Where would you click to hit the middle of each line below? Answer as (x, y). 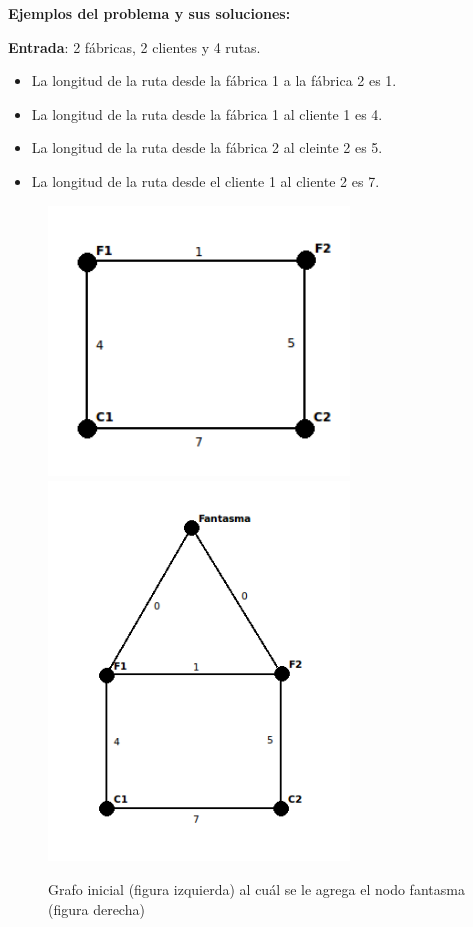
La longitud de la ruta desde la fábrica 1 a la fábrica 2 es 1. (214, 80)
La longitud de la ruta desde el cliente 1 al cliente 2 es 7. (205, 180)
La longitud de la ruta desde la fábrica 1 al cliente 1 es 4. (207, 113)
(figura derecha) (96, 908)
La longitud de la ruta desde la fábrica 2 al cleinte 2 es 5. (207, 147)
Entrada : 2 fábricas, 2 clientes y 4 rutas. (134, 46)
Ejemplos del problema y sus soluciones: (149, 13)
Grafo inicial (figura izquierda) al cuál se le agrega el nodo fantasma (256, 889)
